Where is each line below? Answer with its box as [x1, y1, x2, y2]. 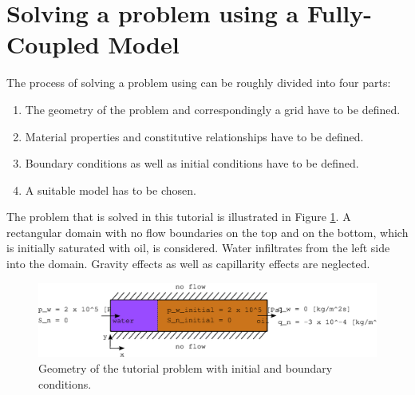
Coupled [6, 28, 100, 61]
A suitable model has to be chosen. [25, 181, 196, 198]
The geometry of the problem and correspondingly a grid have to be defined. [25, 101, 401, 117]
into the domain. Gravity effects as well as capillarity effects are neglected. [6, 255, 370, 272]
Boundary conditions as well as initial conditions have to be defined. [25, 155, 359, 172]
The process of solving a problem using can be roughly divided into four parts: [6, 74, 391, 91]
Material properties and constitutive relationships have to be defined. [25, 128, 364, 144]
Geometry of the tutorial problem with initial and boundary [38, 360, 333, 376]
